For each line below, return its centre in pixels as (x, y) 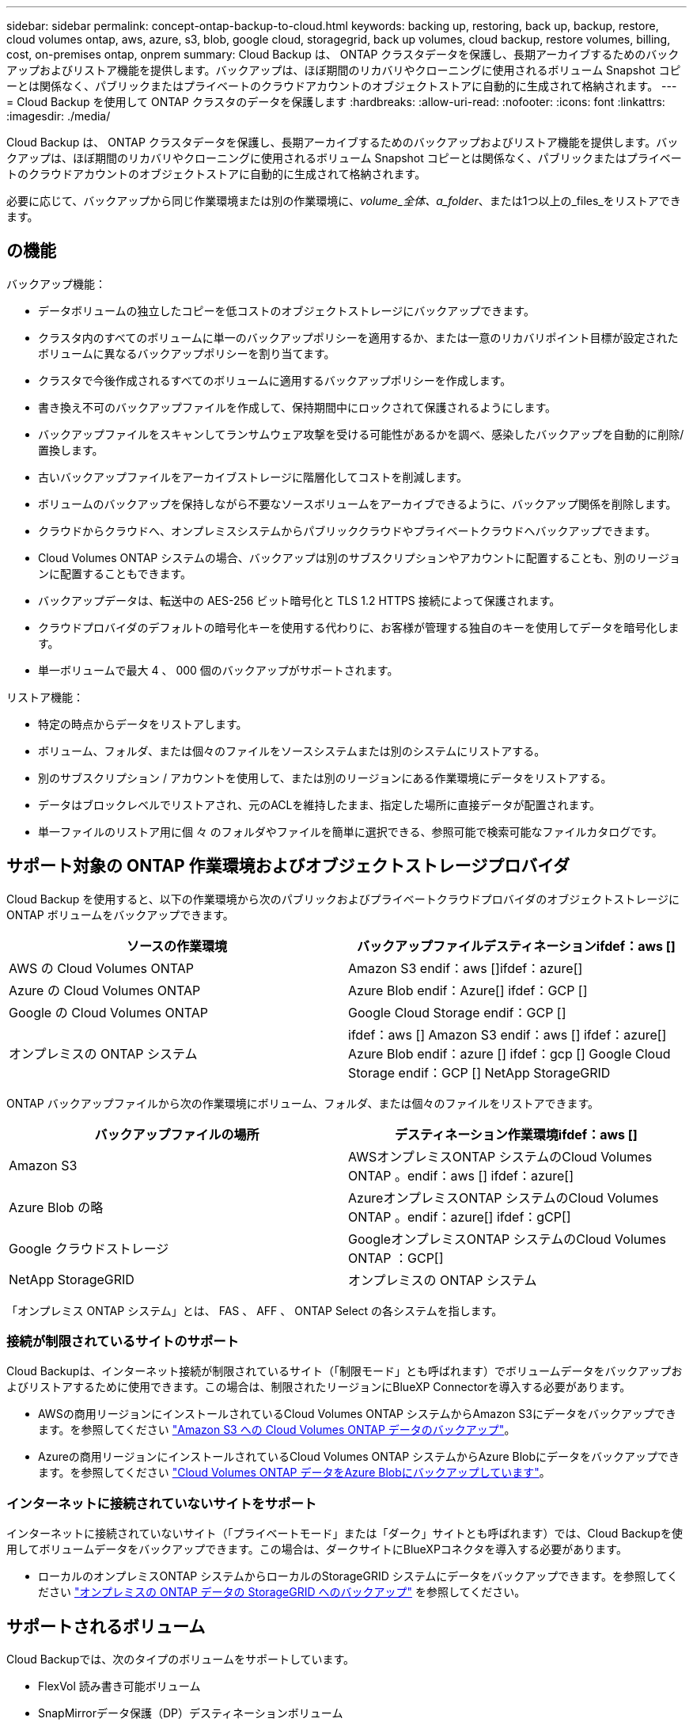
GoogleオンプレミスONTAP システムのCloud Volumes (507, 1239)
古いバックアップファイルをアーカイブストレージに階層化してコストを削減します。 (253, 477)
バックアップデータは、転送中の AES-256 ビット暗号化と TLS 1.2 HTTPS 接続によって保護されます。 (299, 600)
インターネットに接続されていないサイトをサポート (162, 1503)
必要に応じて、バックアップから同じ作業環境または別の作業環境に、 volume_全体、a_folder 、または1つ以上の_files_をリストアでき (344, 201)
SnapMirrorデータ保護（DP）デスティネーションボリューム (191, 1713)
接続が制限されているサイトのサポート (123, 1342)
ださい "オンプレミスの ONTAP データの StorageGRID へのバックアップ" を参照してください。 (282, 1592)
